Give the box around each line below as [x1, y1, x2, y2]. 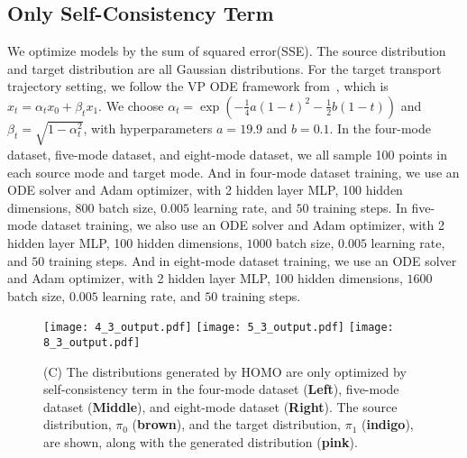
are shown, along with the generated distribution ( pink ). [43, 432, 358, 451]
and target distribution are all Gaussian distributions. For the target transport [7, 59, 442, 78]
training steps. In [313, 197, 407, 216]
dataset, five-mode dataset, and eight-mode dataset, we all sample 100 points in [7, 144, 448, 163]
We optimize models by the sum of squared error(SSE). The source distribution [7, 41, 446, 60]
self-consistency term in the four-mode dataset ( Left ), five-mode [43, 380, 399, 398]
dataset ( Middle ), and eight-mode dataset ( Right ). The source [43, 397, 398, 416]
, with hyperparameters [83, 118, 213, 137]
